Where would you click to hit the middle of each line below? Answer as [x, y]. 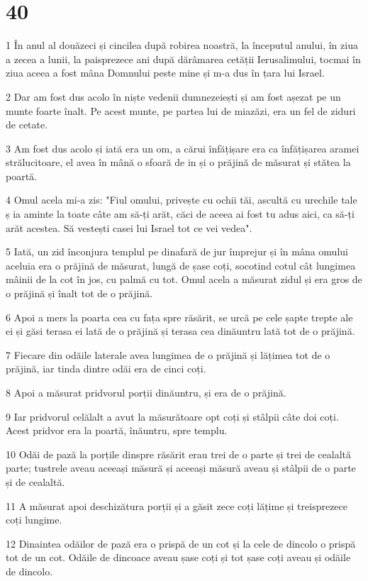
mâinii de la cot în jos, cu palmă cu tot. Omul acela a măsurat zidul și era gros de [184, 279]
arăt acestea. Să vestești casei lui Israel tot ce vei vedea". [129, 227]
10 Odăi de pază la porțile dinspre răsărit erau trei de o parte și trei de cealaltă [179, 454]
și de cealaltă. [35, 481]
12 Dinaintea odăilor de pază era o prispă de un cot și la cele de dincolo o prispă [181, 543]
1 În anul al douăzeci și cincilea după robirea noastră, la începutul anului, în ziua [182, 45]
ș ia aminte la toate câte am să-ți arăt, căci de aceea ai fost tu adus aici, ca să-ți [180, 214]
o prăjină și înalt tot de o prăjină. [79, 293]
